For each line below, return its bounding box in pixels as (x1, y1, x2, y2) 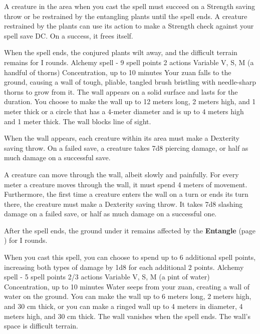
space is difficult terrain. (4, 320, 79, 331)
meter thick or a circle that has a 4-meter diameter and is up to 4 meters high (4, 106, 244, 116)
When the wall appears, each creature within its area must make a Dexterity (4, 133, 239, 143)
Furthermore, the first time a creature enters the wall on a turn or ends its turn (4, 189, 248, 199)
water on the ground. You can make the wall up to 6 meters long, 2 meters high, (4, 291, 251, 301)
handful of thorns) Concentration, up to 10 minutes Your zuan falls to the (4, 67, 231, 77)
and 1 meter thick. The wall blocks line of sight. (4, 116, 151, 126)
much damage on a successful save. (4, 152, 111, 163)
